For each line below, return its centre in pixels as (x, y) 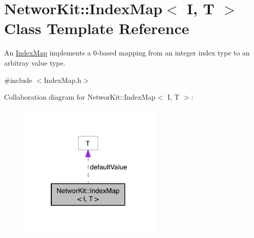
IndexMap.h (63, 80)
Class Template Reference (97, 28)
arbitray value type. (35, 62)
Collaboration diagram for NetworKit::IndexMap (80, 97)
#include (18, 80)
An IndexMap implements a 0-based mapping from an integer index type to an (127, 53)
